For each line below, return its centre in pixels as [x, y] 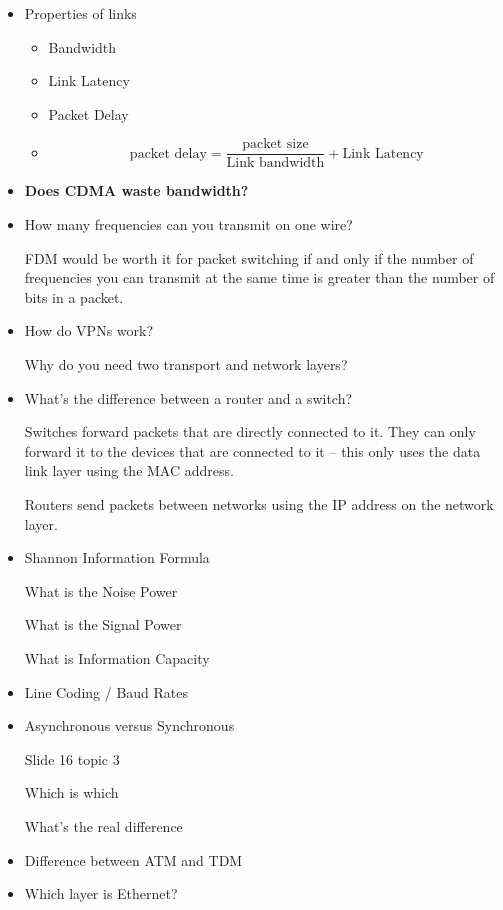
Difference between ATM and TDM [133, 859]
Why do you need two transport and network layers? [186, 364]
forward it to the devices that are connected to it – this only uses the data [252, 450]
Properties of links [80, 13]
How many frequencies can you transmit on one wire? [188, 224]
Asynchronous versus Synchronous [129, 725]
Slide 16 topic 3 [72, 758]
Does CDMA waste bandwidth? [136, 190]
